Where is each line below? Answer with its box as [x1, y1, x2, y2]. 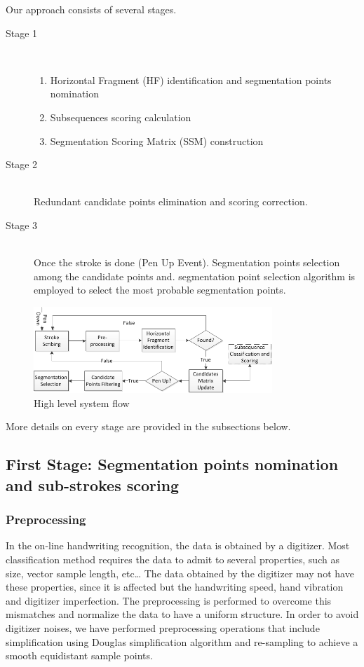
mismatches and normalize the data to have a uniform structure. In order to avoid [6, 607, 359, 621]
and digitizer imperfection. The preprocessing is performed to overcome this [6, 593, 332, 607]
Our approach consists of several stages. [6, 2, 177, 16]
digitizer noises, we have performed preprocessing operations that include [6, 620, 320, 635]
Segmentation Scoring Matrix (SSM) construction [50, 133, 264, 148]
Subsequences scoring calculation [50, 109, 191, 124]
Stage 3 [6, 217, 38, 232]
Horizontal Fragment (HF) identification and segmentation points [50, 72, 332, 87]
